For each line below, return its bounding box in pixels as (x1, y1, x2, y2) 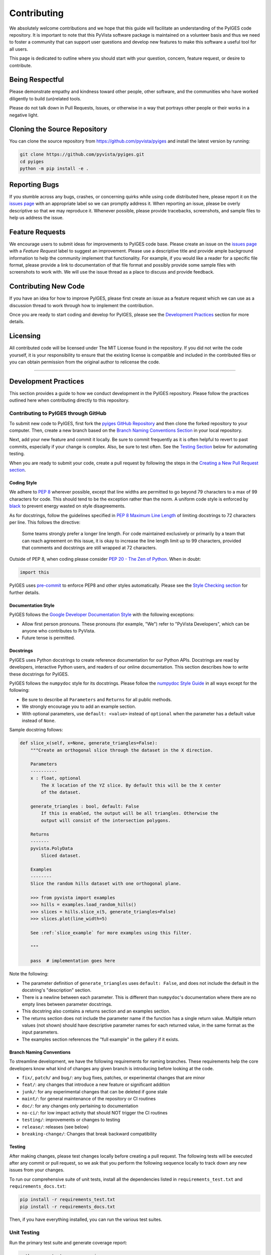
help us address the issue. (9, 214, 64, 220)
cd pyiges (20, 159, 44, 164)
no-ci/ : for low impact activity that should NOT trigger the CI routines (22, 1110, 168, 1115)
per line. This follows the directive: (9, 519, 80, 525)
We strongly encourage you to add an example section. (22, 703, 137, 710)
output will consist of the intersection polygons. (41, 817, 171, 823)
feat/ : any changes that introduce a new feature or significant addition (22, 1082, 170, 1088)
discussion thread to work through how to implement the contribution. (9, 302, 154, 308)
